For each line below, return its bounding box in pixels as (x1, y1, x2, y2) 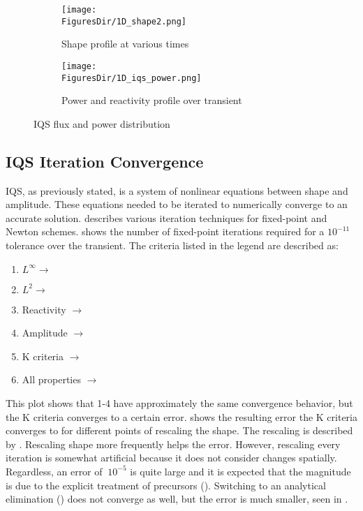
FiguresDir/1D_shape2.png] (61, 16, 186, 27)
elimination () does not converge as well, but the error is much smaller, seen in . (6, 491, 348, 506)
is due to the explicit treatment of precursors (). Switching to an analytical (6, 477, 326, 492)
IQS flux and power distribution (34, 116, 170, 131)
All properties (22, 372, 81, 387)
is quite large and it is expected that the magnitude (130, 464, 351, 478)
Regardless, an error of (6, 464, 103, 478)
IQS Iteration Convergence (6, 150, 204, 172)
